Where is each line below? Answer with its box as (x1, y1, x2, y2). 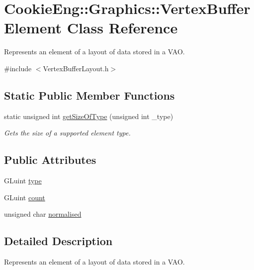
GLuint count (4, 192, 45, 202)
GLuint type (4, 175, 42, 186)
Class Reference (67, 17, 178, 38)
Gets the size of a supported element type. (4, 128, 131, 138)
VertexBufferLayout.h (43, 63, 109, 73)
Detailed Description (4, 233, 113, 249)
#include (4, 63, 32, 73)
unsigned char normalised (4, 209, 82, 219)
